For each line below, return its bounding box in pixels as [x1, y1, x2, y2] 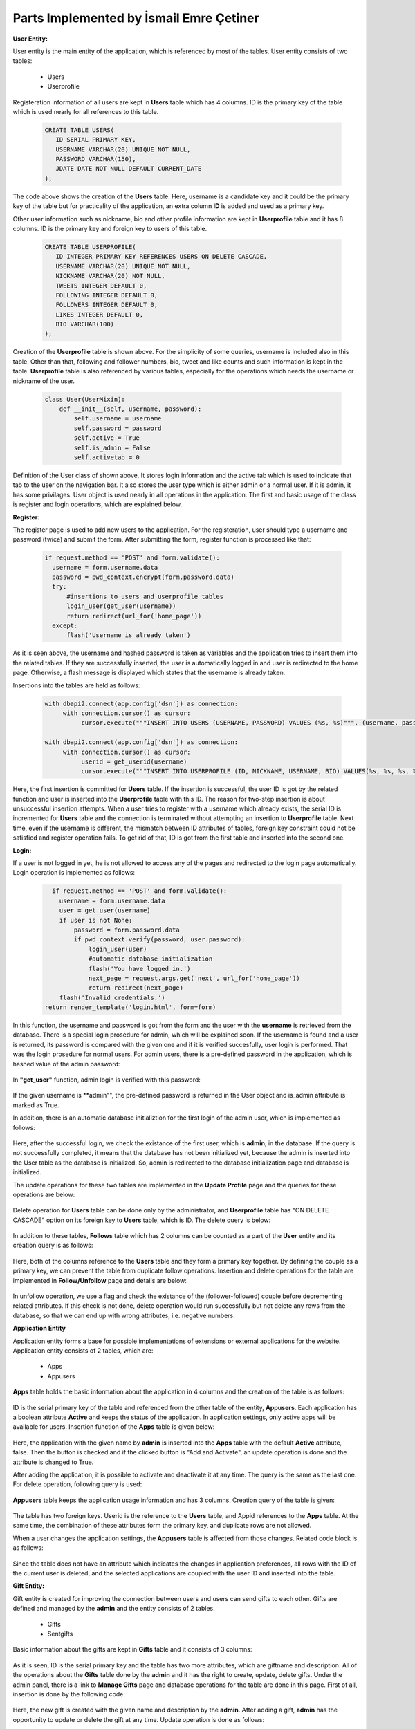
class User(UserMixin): [44, 395, 126, 403]
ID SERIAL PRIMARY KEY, [55, 136, 136, 144]
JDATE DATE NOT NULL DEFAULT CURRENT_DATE [55, 165, 202, 173]
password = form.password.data [73, 925, 180, 934]
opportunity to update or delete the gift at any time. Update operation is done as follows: [12, 1715, 265, 1723]
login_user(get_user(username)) [66, 602, 176, 610]
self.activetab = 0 [73, 453, 140, 461]
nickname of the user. [12, 377, 75, 385]
